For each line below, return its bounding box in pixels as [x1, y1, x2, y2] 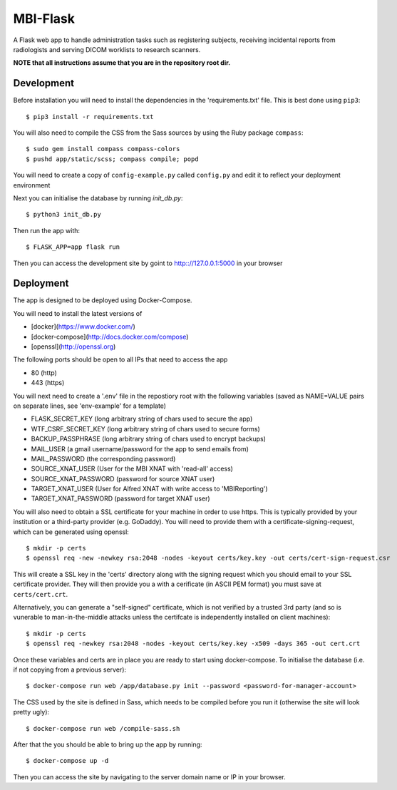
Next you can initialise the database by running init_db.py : [13, 193, 183, 202]
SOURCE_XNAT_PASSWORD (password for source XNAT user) [31, 474, 215, 483]
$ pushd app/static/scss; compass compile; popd [26, 155, 199, 163]
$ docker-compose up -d [26, 756, 109, 765]
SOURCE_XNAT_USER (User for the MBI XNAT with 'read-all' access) [31, 464, 233, 473]
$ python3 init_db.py [26, 210, 101, 219]
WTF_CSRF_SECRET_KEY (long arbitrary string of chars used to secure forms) [31, 424, 260, 433]
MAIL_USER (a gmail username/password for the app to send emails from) [31, 444, 249, 453]
